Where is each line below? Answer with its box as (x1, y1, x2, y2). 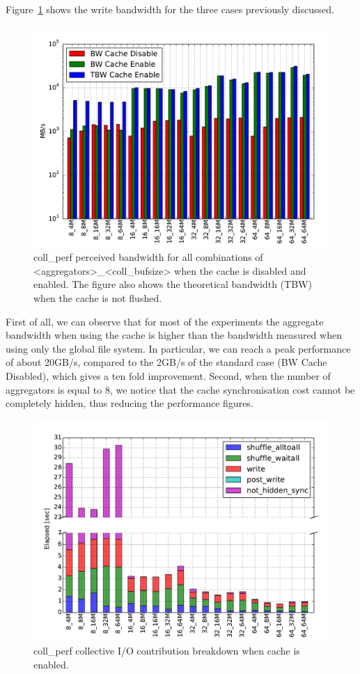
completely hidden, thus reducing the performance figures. (6, 396, 253, 410)
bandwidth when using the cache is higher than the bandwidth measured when (6, 328, 342, 342)
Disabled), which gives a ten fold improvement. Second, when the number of (6, 368, 331, 383)
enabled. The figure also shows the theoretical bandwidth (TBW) (33, 277, 312, 291)
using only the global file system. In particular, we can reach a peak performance (6, 341, 351, 355)
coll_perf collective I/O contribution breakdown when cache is (33, 643, 300, 658)
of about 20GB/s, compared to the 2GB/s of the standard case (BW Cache (6, 355, 327, 369)
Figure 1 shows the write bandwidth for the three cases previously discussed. (6, 2, 334, 16)
